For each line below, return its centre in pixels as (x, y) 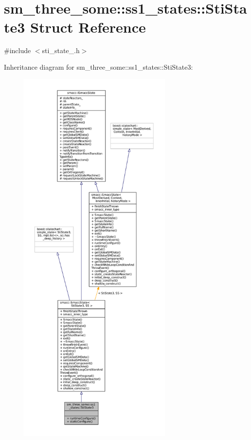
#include (18, 50)
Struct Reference (88, 27)
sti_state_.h (61, 50)
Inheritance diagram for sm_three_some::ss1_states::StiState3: (99, 67)
